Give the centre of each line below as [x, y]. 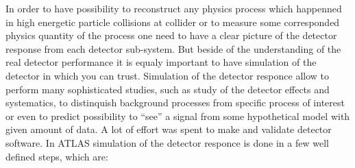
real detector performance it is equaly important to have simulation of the [161, 62]
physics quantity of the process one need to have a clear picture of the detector [171, 35]
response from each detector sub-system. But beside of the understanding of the [173, 48]
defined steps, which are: [57, 156]
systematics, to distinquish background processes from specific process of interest [175, 103]
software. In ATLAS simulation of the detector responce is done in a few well [167, 142]
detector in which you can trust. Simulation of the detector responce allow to [168, 75]
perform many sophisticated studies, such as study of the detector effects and [168, 89]
